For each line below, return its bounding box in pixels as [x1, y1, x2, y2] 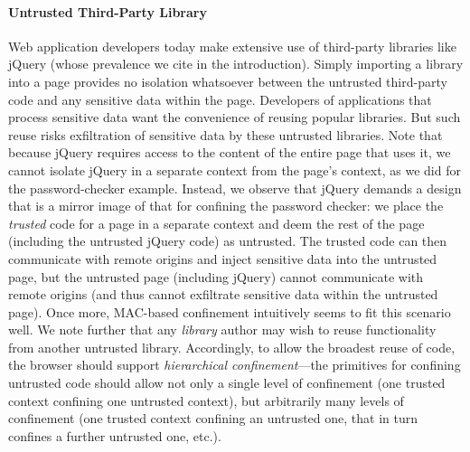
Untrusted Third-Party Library [8, 2, 207, 21]
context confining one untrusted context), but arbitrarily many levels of [8, 391, 404, 410]
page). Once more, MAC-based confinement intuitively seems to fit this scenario [8, 302, 451, 321]
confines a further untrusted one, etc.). [8, 426, 221, 445]
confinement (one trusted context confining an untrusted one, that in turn [8, 409, 418, 428]
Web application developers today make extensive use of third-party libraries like [8, 36, 456, 55]
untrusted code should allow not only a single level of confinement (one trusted [8, 373, 446, 392]
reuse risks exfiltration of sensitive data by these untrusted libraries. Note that [8, 125, 443, 144]
